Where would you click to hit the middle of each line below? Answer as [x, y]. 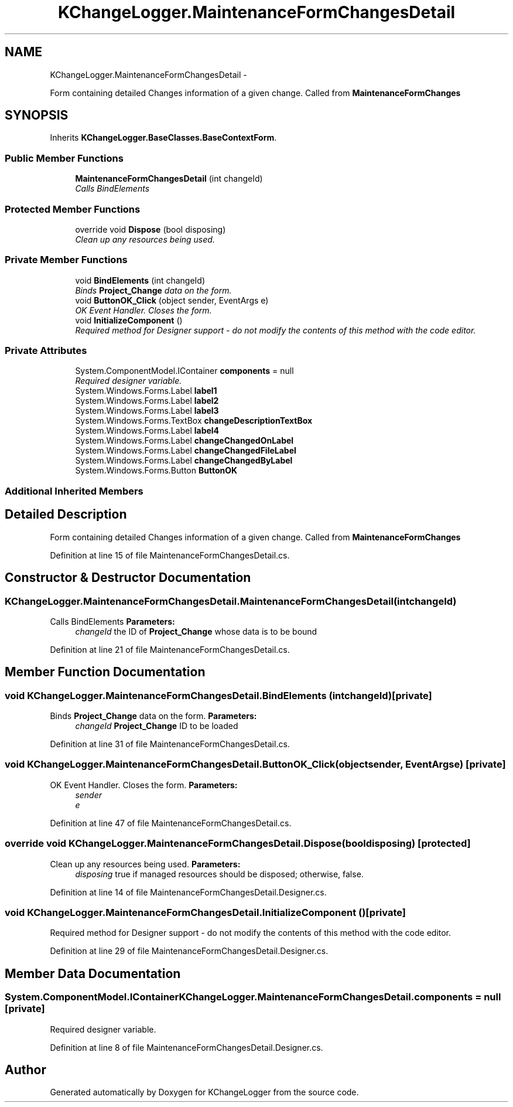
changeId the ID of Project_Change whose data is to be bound [196, 631]
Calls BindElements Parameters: [112, 621]
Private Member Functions [66, 260]
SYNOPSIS [37, 115]
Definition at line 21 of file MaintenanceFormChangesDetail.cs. [170, 649]
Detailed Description [66, 515]
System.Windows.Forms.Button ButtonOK [156, 471]
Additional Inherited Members [74, 491]
